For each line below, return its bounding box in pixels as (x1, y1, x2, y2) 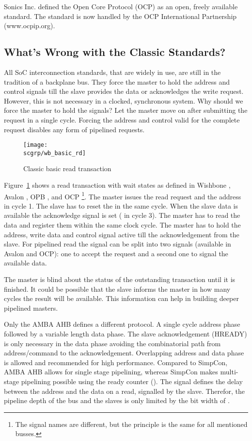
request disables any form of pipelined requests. (4, 124, 145, 134)
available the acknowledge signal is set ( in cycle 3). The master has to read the (4, 210, 240, 220)
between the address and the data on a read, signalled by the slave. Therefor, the (4, 386, 245, 396)
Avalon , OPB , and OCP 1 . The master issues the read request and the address (4, 190, 241, 201)
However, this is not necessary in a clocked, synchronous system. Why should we (4, 95, 243, 106)
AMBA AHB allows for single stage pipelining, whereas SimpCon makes (4, 367, 218, 377)
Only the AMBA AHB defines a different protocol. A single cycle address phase (4, 319, 240, 329)
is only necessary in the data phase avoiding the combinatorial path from (4, 338, 221, 348)
